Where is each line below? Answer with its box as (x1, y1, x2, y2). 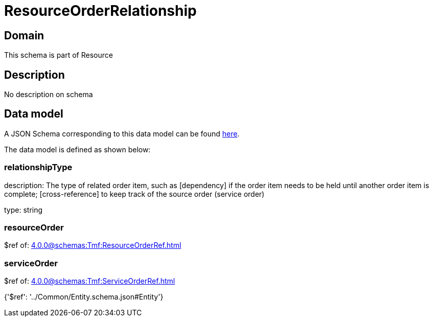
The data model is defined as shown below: (4, 145, 151, 154)
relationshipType (4, 162, 73, 173)
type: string (4, 205, 43, 214)
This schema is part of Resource (4, 51, 113, 60)
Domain (4, 29, 44, 42)
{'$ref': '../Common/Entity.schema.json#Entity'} (4, 292, 164, 302)
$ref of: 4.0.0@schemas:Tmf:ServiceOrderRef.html (4, 277, 175, 286)
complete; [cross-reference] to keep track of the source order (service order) (4, 189, 265, 198)
